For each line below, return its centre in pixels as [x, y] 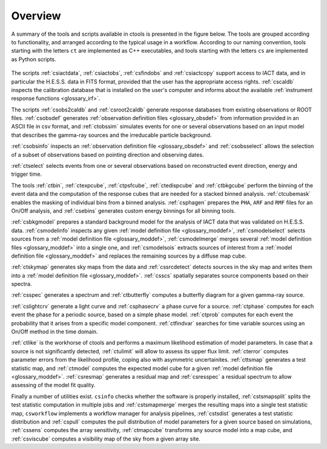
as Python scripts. [34, 59]
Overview [36, 16]
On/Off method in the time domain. [54, 332]
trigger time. [27, 174]
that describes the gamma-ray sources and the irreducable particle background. [111, 135]
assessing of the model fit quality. [53, 385]
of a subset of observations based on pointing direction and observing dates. [107, 155]
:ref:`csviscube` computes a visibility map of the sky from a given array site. [106, 439]
